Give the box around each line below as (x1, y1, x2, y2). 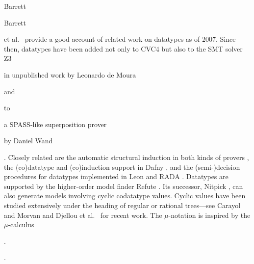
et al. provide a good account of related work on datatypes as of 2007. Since (4, 34, 236, 44)
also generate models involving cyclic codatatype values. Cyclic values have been (4, 190, 246, 201)
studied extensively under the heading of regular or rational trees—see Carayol (4, 200, 241, 210)
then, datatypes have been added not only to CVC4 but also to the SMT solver (4, 43, 243, 53)
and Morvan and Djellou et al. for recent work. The (4, 210, 162, 220)
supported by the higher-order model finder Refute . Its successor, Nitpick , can (4, 181, 243, 191)
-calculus (8, 219, 34, 230)
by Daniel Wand (4, 135, 53, 146)
